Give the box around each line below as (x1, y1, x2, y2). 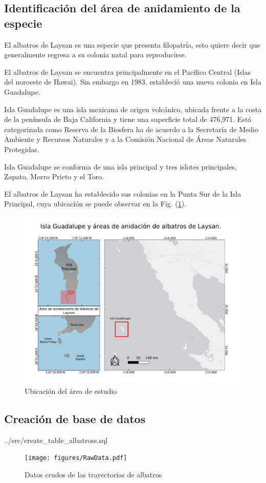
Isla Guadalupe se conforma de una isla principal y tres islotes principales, (4, 161, 237, 172)
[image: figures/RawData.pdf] (25, 454, 127, 462)
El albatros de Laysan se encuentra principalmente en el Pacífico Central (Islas (4, 66, 251, 77)
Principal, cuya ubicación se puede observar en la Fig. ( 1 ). (4, 198, 187, 209)
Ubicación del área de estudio (25, 386, 117, 396)
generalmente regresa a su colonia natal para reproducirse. (4, 49, 187, 60)
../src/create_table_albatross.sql (4, 434, 108, 445)
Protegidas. (4, 143, 39, 154)
